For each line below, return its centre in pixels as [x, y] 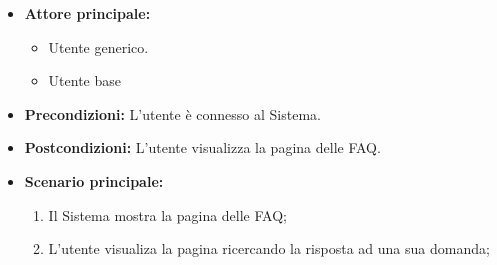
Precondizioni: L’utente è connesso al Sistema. [172, 113]
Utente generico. [98, 46]
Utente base [84, 80]
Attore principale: [87, 13]
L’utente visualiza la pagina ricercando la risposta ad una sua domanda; [269, 248]
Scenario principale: [94, 180]
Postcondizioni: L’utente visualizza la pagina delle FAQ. [202, 147]
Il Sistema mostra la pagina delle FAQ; [167, 214]
